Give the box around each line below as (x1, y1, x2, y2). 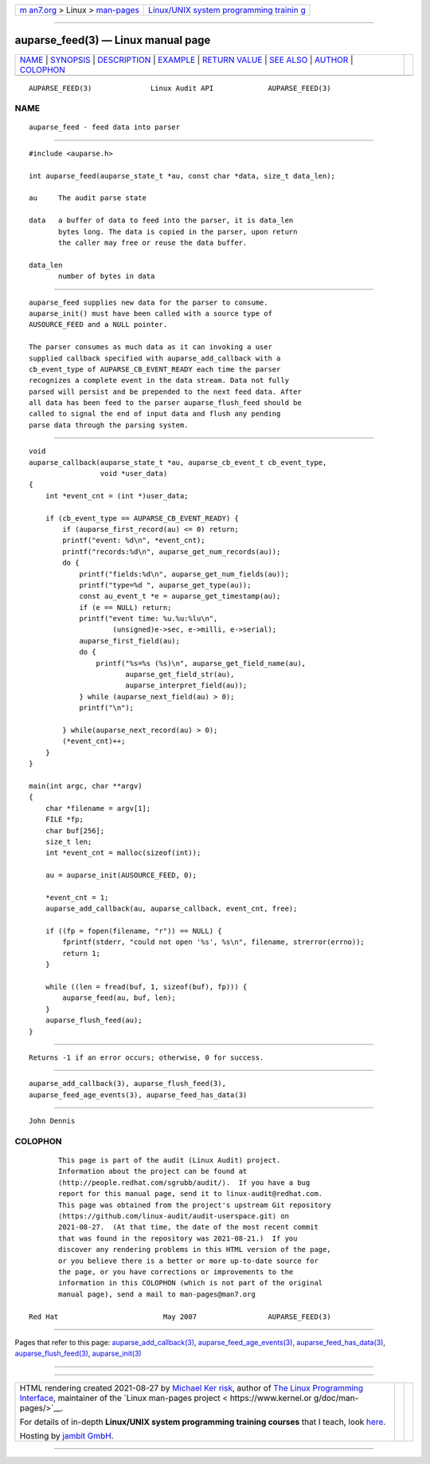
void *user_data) (100, 469, 168, 478)
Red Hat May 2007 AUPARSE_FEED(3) (29, 1312, 331, 1321)
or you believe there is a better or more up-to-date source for (58, 1256, 319, 1265)
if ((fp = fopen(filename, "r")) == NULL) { (45, 927, 222, 936)
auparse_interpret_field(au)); (124, 681, 248, 690)
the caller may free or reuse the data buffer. (58, 238, 248, 247)
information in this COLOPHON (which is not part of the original (58, 1278, 323, 1288)
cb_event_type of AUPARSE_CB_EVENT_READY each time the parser (29, 364, 281, 374)
